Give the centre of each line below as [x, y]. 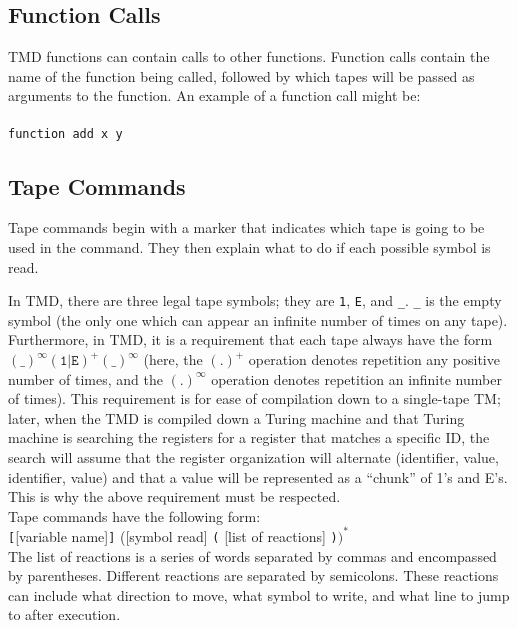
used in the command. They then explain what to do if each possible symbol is [249, 247]
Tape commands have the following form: [134, 515]
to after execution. [64, 614]
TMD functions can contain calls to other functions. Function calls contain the [249, 56]
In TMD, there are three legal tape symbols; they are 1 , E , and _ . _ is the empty [255, 300]
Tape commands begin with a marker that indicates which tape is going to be [246, 227]
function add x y [65, 133]
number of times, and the [85, 378]
